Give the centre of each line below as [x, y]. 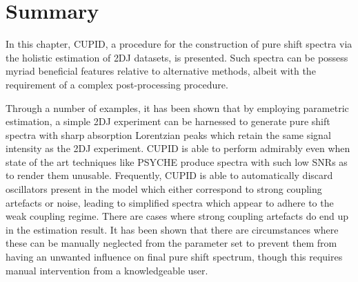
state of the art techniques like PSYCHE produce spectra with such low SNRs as [177, 161]
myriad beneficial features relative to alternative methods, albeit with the [161, 71]
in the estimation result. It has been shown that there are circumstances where [172, 229]
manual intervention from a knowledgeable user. [107, 270]
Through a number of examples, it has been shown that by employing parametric [177, 107]
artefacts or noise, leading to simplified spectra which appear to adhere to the [170, 202]
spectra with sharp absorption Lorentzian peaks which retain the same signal [168, 134]
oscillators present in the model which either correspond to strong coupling [164, 189]
